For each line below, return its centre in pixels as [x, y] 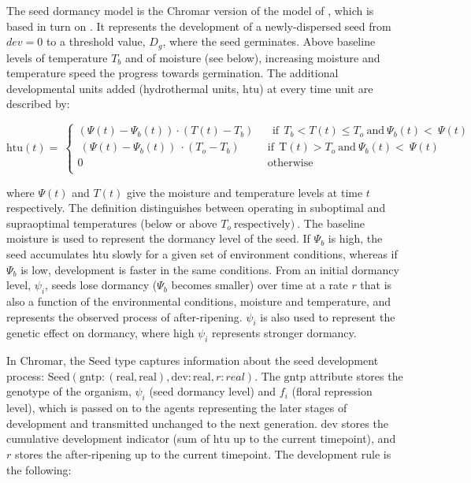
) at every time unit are [316, 88]
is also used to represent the [328, 316]
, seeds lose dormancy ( [101, 285]
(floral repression [332, 391]
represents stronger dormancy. [284, 333]
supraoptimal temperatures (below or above [112, 223]
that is [376, 285]
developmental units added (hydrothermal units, [123, 88]
